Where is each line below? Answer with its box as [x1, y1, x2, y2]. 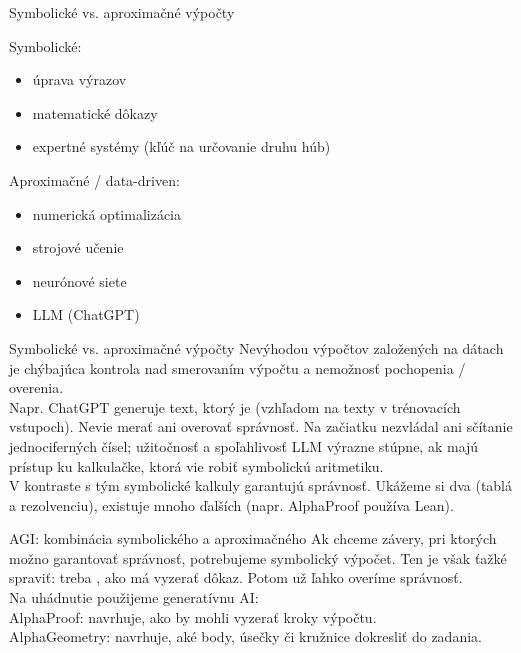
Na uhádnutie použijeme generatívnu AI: [9, 587, 259, 608]
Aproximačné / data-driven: [9, 169, 180, 190]
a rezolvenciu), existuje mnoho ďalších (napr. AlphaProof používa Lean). [9, 494, 454, 515]
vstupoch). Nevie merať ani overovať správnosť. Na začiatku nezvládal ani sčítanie [9, 416, 513, 437]
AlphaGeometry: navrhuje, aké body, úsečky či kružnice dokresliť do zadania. [9, 626, 482, 647]
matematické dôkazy [32, 102, 158, 123]
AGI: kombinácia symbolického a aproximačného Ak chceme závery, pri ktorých [9, 528, 497, 549]
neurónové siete [32, 270, 127, 291]
